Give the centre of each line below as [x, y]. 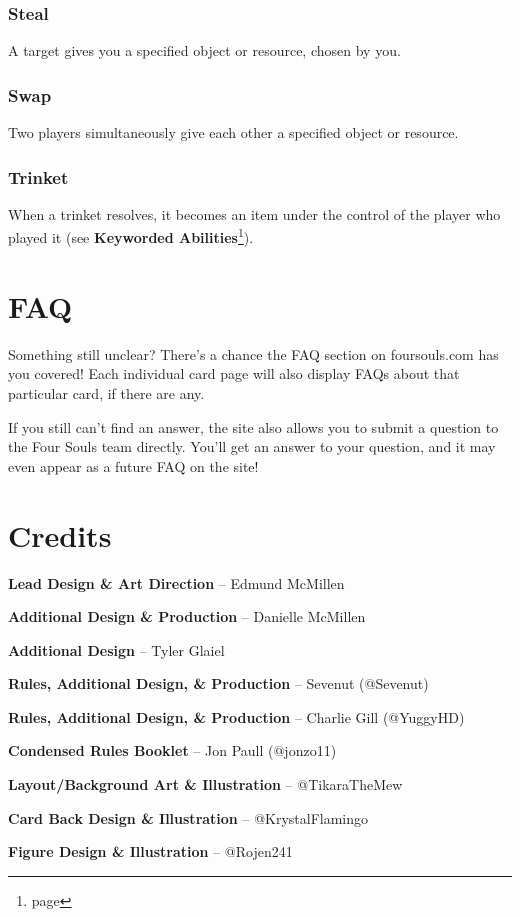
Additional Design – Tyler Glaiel [116, 649]
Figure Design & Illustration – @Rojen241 [150, 851]
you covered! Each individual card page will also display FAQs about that [234, 373]
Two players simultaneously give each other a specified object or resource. [233, 132]
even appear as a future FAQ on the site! [133, 465]
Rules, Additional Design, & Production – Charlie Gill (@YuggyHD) [236, 716]
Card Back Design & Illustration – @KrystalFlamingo [188, 817]
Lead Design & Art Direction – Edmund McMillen [176, 582]
